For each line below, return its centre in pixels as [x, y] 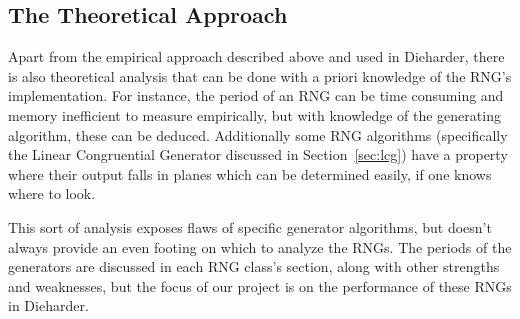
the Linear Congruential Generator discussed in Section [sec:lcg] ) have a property [258, 154]
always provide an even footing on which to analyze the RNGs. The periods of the [260, 246]
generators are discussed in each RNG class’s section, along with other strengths [254, 266]
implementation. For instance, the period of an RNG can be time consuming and [256, 95]
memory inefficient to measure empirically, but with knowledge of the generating [254, 114]
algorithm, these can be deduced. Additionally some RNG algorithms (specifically [258, 134]
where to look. [52, 193]
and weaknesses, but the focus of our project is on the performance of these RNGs [260, 285]
